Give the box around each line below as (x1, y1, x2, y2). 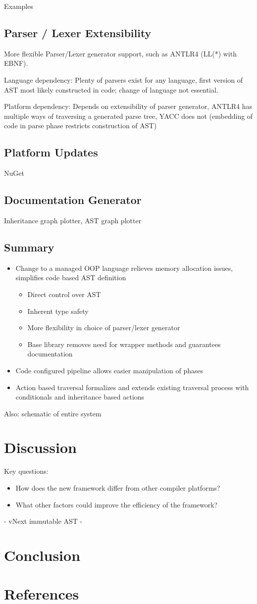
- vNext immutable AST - (4, 516, 83, 526)
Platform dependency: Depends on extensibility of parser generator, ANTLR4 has (4, 101, 253, 111)
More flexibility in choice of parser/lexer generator (27, 322, 180, 333)
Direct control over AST (27, 289, 101, 299)
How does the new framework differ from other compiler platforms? (15, 483, 220, 493)
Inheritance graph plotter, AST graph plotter (4, 215, 142, 225)
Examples (4, 1, 33, 11)
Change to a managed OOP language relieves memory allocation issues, (15, 262, 233, 273)
